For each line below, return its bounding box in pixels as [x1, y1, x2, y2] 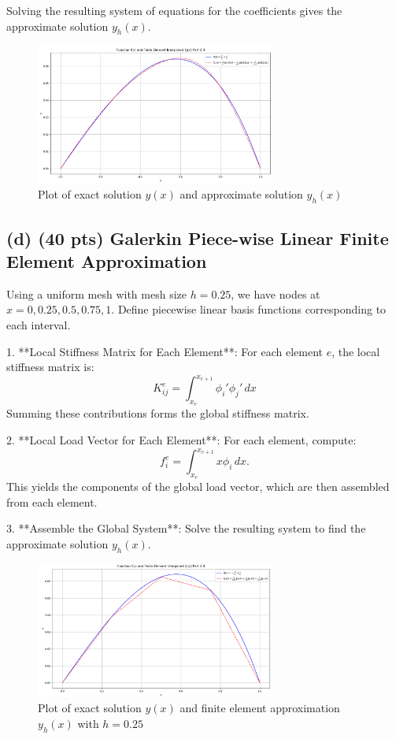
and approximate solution [179, 186, 303, 202]
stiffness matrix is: [6, 358, 94, 375]
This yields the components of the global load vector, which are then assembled [6, 478, 390, 495]
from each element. [6, 493, 98, 510]
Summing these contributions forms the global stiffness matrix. [6, 405, 309, 421]
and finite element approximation [179, 700, 340, 716]
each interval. [6, 316, 71, 332]
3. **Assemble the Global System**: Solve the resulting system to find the [6, 520, 366, 537]
